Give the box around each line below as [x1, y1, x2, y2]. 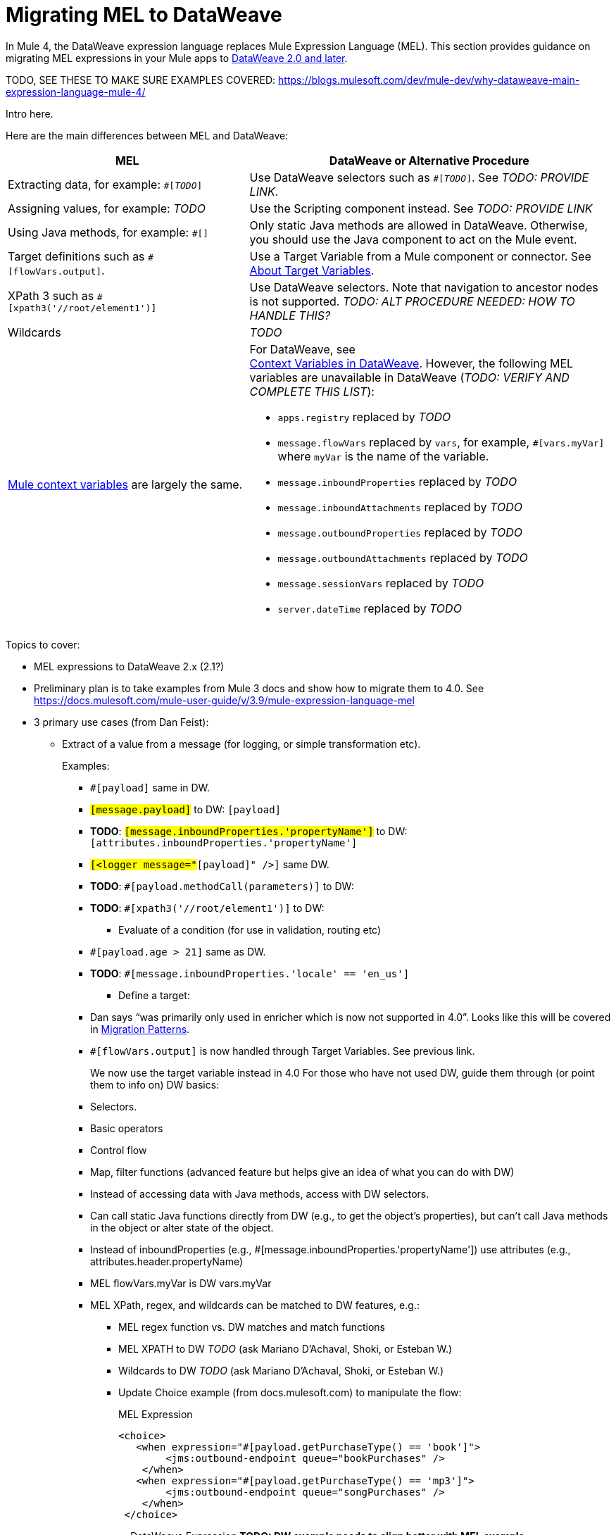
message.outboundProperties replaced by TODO [277, 525, 522, 539]
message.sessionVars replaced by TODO [277, 575, 484, 590]
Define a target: [118, 989, 190, 1001]
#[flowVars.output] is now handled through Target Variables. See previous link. [90, 1044, 475, 1057]
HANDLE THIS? [249, 308, 331, 322]
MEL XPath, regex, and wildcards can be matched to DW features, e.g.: [90, 1298, 420, 1311]
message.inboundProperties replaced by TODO [277, 474, 517, 489]
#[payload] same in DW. [90, 781, 210, 794]
